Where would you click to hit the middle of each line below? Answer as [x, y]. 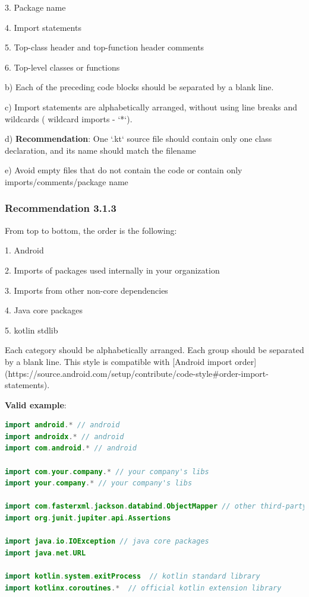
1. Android [24, 250]
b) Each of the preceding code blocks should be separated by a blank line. [139, 87]
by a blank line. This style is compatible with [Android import [119, 361]
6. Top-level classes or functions [62, 67]
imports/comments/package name [67, 181]
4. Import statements [43, 27]
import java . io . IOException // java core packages [107, 542]
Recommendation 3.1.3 [61, 208]
